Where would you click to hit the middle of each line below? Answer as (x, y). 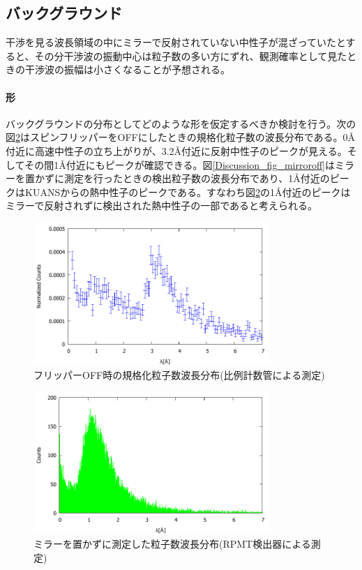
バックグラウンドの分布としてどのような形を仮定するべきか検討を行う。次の (181, 123)
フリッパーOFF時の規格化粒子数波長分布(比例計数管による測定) (179, 374)
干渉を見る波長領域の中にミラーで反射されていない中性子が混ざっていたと (176, 42)
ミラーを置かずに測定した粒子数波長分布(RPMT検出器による (172, 543)
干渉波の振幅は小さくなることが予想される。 (127, 69)
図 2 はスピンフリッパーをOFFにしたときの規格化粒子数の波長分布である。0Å (181, 137)
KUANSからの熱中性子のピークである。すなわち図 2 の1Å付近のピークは (188, 192)
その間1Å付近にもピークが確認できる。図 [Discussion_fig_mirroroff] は (180, 164)
